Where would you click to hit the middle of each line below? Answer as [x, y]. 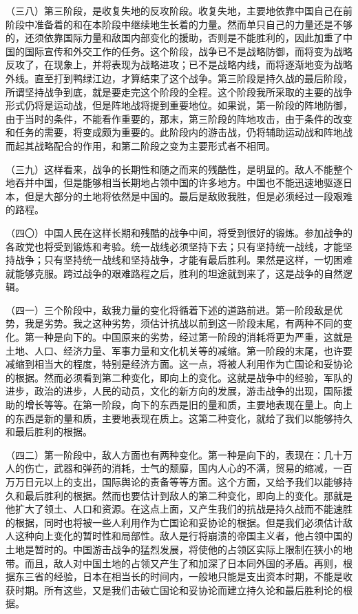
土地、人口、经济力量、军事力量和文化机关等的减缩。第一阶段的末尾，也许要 [179, 350]
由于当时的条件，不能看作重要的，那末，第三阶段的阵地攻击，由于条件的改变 [179, 118]
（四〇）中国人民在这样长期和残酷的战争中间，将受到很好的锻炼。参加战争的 [179, 232]
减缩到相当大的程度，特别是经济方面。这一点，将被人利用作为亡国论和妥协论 [179, 364]
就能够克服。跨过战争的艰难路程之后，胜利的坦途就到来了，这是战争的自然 [174, 273]
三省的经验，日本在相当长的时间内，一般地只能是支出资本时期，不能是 [183, 576]
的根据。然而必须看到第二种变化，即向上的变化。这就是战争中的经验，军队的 [179, 377]
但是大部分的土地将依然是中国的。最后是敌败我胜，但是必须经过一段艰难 [188, 196]
